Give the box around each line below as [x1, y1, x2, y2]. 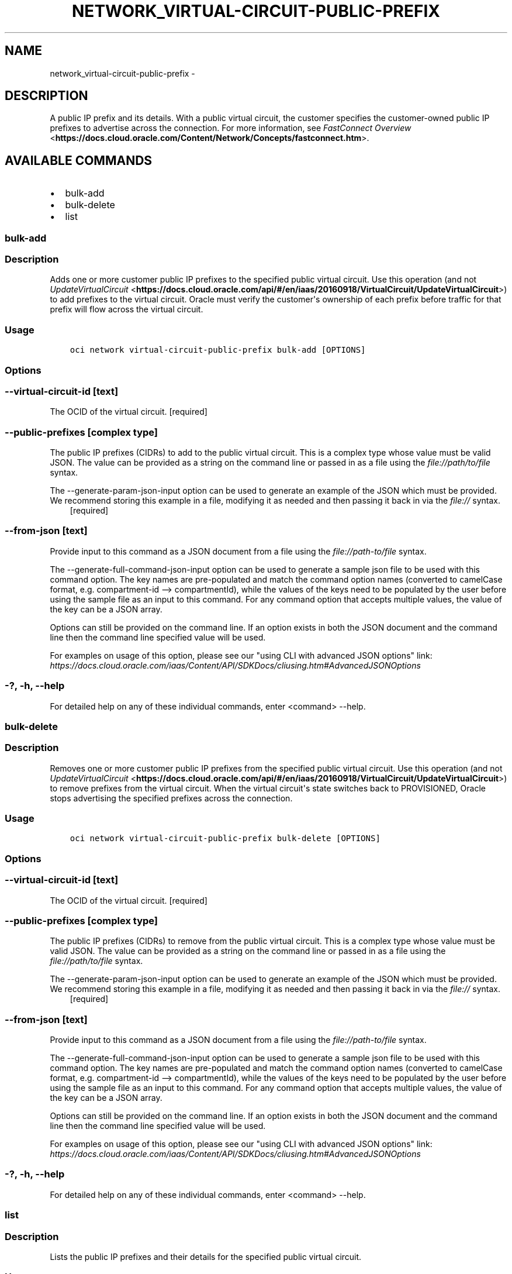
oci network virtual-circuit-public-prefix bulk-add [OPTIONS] [70, 345, 366, 355]
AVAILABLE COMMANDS [5, 153, 153, 168]
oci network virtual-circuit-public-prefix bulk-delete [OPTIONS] [70, 834, 380, 843]
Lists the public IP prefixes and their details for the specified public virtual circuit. [50, 1251, 362, 1262]
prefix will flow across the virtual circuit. [50, 304, 203, 315]
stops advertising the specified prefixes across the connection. [50, 793, 293, 803]
